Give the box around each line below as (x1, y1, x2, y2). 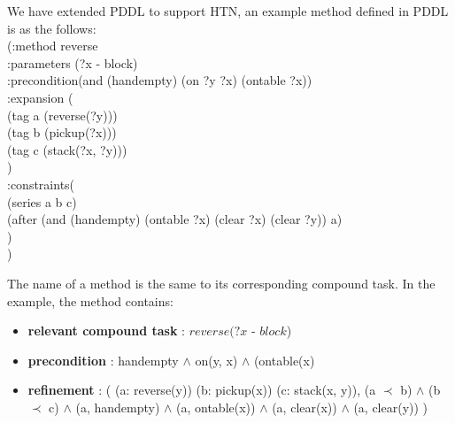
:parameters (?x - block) (7, 53, 138, 72)
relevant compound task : (27, 321, 185, 340)
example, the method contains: (7, 291, 174, 310)
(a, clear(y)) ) (353, 397, 428, 416)
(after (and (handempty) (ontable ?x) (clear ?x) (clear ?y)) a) (7, 210, 343, 228)
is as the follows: (7, 19, 96, 37)
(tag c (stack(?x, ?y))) (7, 140, 127, 158)
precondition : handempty (27, 350, 179, 369)
